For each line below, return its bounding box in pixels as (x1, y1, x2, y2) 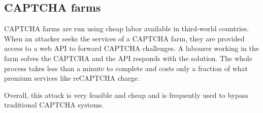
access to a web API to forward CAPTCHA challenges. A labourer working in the (4, 43, 259, 53)
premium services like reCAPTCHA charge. (4, 73, 140, 83)
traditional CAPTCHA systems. (4, 99, 104, 110)
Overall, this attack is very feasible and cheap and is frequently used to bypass (4, 89, 248, 100)
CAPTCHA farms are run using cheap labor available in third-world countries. (4, 23, 249, 34)
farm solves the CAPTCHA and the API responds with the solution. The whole (4, 52, 252, 63)
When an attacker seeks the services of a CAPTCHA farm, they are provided (4, 33, 245, 43)
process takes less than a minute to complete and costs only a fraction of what (4, 63, 248, 73)
